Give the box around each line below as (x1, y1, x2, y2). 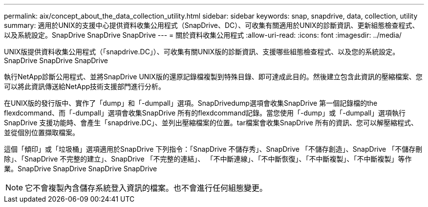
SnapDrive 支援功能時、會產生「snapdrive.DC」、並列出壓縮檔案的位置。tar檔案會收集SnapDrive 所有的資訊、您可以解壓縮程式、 (4, 118, 418, 127)
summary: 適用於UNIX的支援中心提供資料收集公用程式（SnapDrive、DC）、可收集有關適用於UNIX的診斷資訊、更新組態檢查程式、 (4, 21, 419, 29)
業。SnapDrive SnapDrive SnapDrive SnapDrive (4, 164, 157, 173)
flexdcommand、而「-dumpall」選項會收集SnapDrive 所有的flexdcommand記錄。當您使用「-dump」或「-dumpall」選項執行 (4, 109, 406, 117)
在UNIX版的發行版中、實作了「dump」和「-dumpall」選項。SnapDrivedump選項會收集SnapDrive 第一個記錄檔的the (4, 99, 378, 107)
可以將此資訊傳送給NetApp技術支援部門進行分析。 (4, 82, 166, 91)
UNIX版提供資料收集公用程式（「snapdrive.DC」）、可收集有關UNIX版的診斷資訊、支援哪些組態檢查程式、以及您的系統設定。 (4, 47, 400, 56)
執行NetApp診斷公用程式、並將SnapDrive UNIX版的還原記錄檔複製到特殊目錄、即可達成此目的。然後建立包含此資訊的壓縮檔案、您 (4, 72, 423, 81)
